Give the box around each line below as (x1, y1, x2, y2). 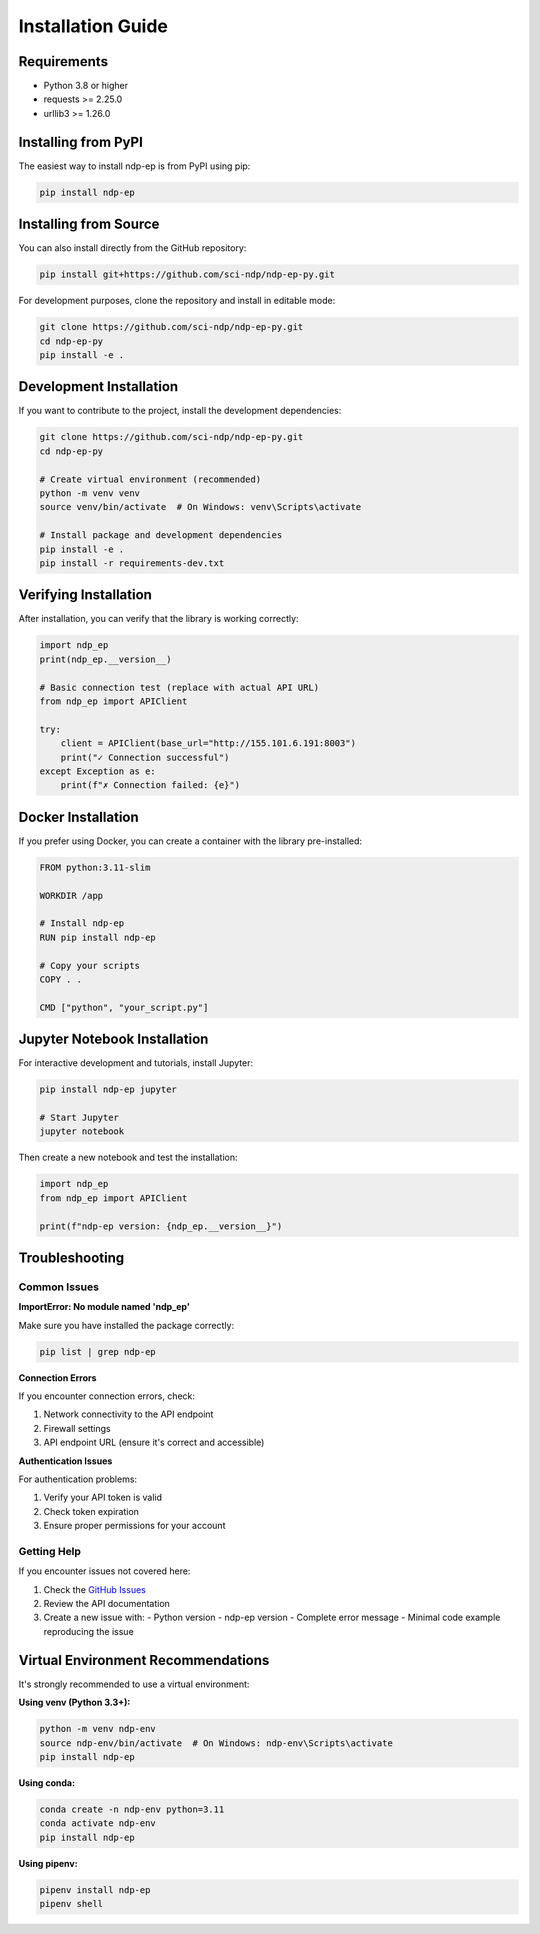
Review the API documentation (43, 1598, 170, 1610)
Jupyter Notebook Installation (18, 1031, 209, 1048)
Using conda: (18, 1776, 75, 1789)
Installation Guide (18, 15, 169, 37)
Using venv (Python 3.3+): (18, 1696, 131, 1709)
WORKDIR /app (39, 890, 104, 901)
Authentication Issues (18, 1455, 113, 1467)
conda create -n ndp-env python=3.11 (39, 1803, 225, 1815)
